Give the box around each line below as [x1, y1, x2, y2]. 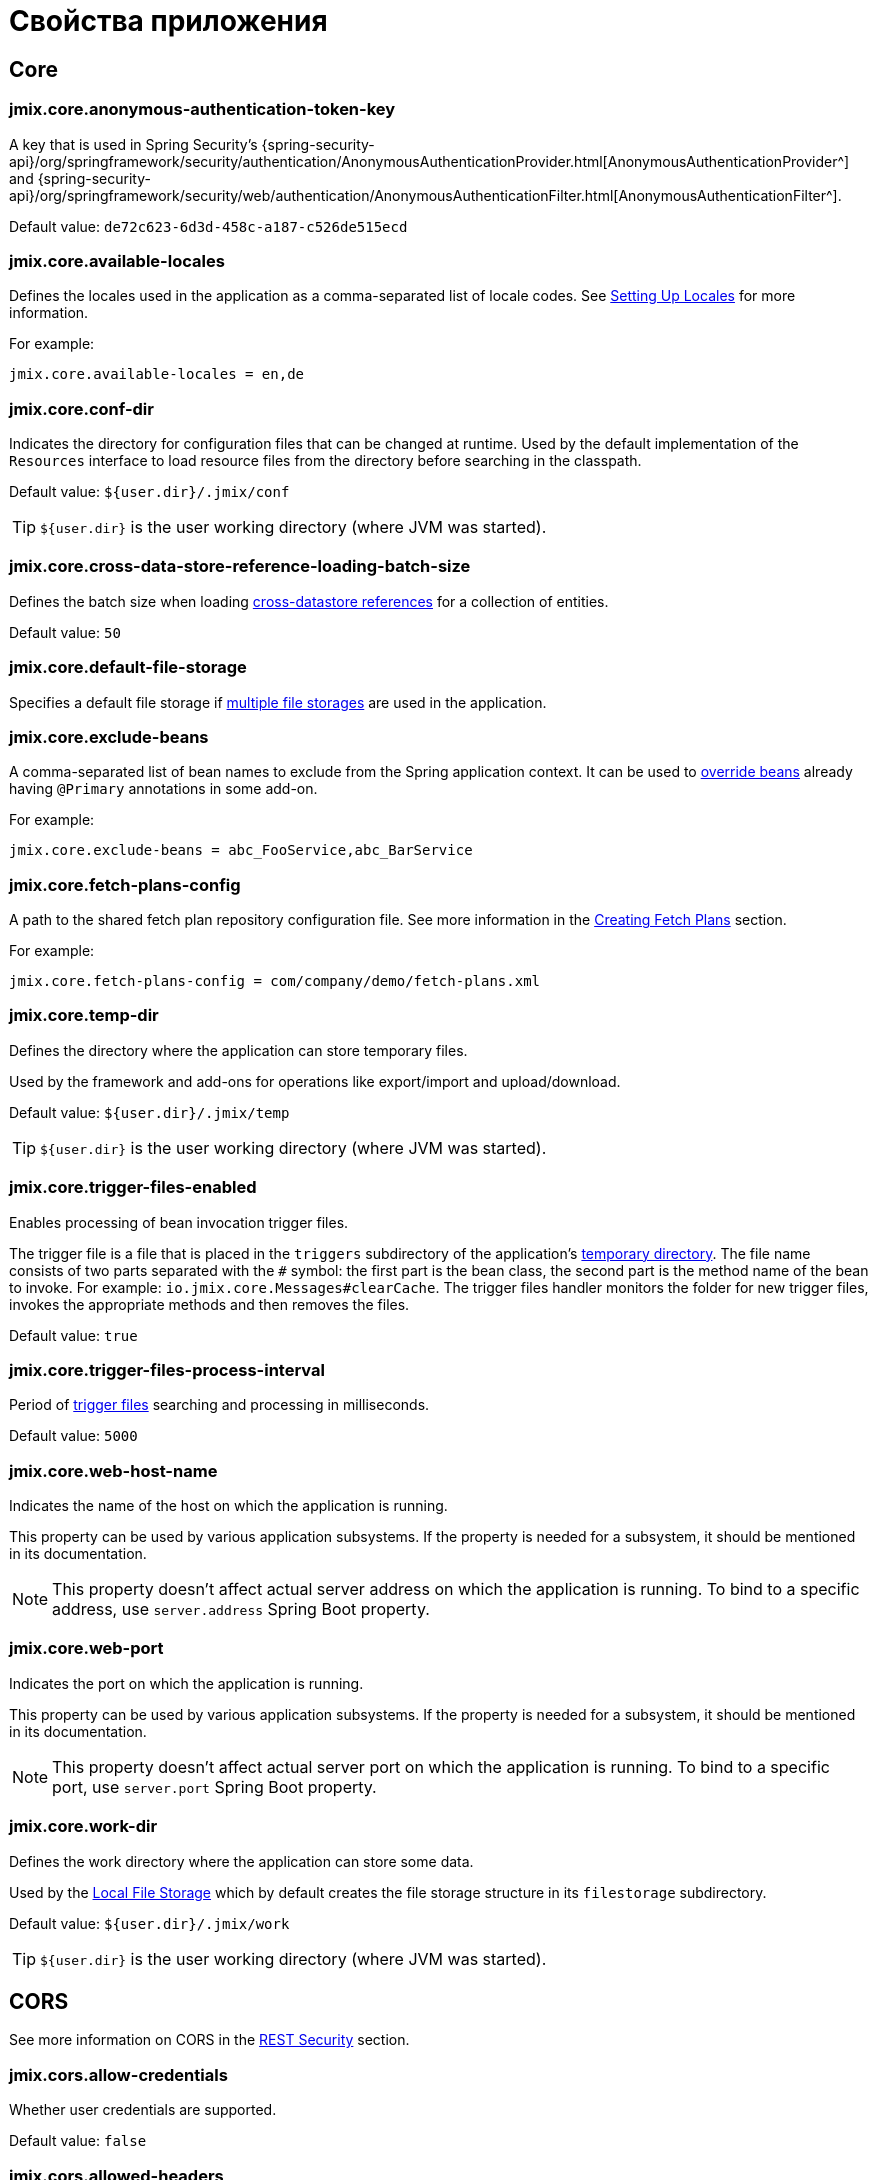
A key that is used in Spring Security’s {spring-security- [9, 135, 375, 153]
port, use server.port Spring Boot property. [52, 1776, 377, 1797]
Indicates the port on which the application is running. [9, 1674, 364, 1692]
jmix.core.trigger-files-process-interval [9, 1359, 325, 1380]
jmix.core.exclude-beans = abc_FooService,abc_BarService [9, 842, 473, 859]
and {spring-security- [9, 169, 151, 187]
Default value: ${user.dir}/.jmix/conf [9, 483, 290, 501]
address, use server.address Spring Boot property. [52, 1599, 430, 1620]
